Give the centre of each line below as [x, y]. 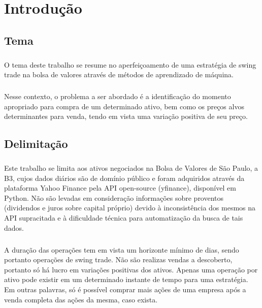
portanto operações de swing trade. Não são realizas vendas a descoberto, [118, 259]
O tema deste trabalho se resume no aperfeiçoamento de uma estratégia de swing [130, 64]
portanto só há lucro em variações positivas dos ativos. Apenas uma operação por [131, 269]
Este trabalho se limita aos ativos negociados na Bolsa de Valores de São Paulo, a [131, 168]
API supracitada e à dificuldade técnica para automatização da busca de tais [124, 218]
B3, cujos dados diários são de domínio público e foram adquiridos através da [124, 178]
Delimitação [36, 144]
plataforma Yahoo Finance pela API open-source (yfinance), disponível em [120, 188]
